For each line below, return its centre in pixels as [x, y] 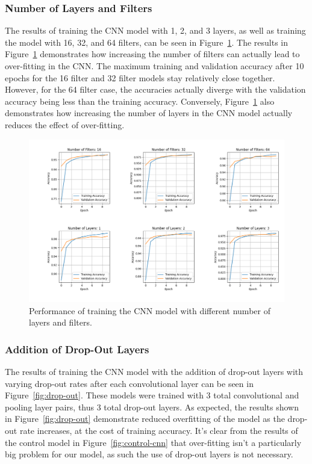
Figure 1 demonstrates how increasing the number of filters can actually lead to [152, 54]
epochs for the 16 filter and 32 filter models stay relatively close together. [140, 77]
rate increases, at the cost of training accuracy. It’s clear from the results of [159, 430]
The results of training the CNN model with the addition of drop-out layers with [154, 371]
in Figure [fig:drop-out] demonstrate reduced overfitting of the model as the [145, 419]
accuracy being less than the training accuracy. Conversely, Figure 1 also [140, 101]
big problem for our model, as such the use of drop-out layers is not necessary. [149, 454]
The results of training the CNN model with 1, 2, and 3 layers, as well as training [155, 30]
